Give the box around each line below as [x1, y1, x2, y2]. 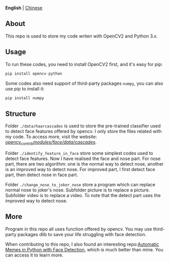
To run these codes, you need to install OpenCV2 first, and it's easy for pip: [5, 61, 163, 67]
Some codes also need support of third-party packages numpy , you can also [5, 80, 163, 86]
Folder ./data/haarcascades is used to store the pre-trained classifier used [5, 123, 161, 129]
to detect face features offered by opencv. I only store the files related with [5, 128, 162, 135]
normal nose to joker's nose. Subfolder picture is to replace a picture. [5, 187, 150, 193]
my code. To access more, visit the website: [5, 134, 97, 140]
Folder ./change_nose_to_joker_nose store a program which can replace [5, 181, 156, 187]
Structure [5, 109, 37, 118]
